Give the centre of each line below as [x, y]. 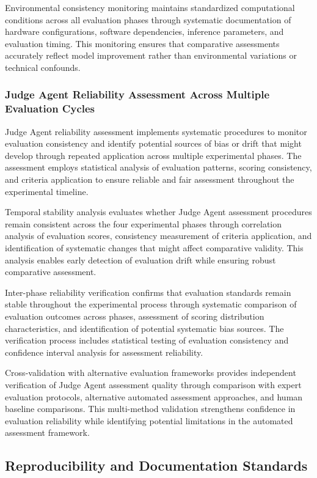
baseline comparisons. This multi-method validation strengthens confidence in [150, 409]
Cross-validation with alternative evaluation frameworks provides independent [151, 373]
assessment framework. [47, 432]
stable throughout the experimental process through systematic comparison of [151, 304]
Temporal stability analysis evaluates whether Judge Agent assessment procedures [158, 212]
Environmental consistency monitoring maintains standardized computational [150, 7]
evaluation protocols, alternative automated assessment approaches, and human [154, 396]
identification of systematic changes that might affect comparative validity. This [154, 248]
